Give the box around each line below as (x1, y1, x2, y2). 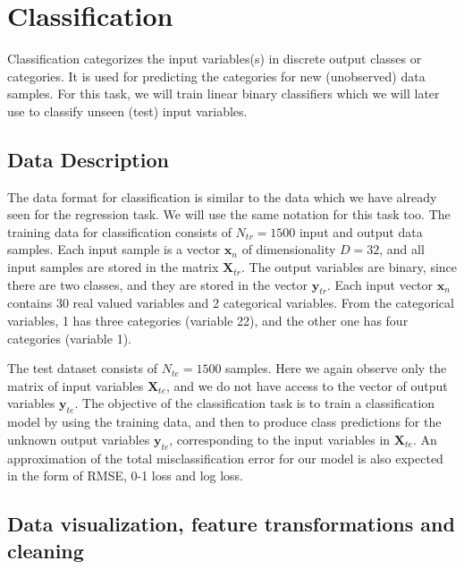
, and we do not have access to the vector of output (165, 376, 448, 395)
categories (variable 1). (7, 328, 131, 347)
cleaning (7, 536, 84, 564)
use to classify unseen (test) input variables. (7, 101, 248, 120)
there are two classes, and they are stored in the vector (7, 275, 308, 293)
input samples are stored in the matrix (7, 258, 219, 276)
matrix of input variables (7, 376, 144, 395)
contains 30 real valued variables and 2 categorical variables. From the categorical (7, 293, 454, 312)
